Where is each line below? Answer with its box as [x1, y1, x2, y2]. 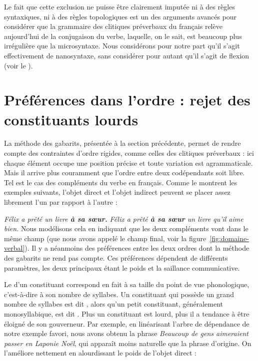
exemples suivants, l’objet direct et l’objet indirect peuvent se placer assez [4, 187, 230, 197]
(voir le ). [4, 60, 33, 70]
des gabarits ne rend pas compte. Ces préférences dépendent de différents [4, 253, 228, 263]
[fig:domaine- [209, 233, 249, 243]
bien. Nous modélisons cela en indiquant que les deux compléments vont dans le [4, 223, 248, 234]
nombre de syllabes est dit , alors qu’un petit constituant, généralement [4, 299, 223, 309]
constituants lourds [4, 109, 138, 129]
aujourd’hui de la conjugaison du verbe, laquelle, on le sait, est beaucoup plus [4, 30, 242, 41]
